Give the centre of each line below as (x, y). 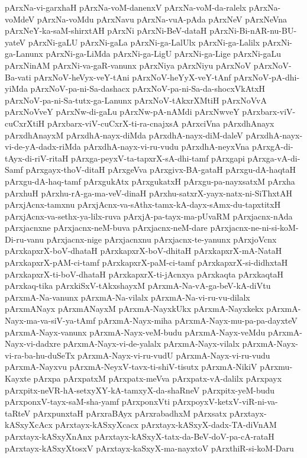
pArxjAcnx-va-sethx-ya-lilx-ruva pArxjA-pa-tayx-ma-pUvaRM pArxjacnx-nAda (149, 216)
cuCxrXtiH (25, 123)
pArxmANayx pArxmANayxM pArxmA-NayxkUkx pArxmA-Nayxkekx (134, 309)
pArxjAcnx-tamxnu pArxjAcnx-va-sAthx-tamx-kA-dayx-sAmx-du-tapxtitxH (143, 204)
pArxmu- (276, 367)
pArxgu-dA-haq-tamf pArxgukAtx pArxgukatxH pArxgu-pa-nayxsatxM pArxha (150, 181)
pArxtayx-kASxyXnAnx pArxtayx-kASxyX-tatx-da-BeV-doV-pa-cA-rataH (140, 436)
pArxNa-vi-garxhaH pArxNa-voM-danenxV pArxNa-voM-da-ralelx (126, 7)
